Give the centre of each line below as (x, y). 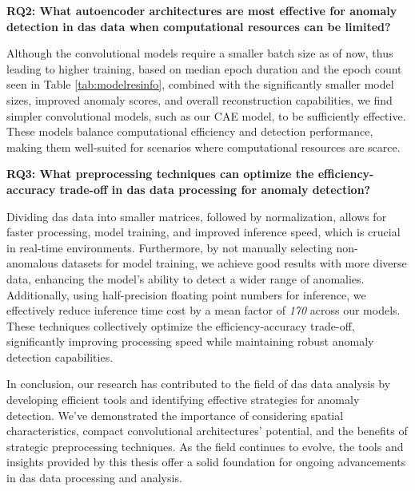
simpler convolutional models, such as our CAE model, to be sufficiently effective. (206, 115)
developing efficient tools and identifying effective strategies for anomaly (183, 400)
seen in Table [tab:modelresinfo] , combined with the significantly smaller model (200, 84)
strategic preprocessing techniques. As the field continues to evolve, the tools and (205, 446)
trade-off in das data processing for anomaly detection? (215, 189)
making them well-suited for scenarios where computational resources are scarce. (204, 147)
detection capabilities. (60, 356)
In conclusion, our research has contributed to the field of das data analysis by (199, 384)
